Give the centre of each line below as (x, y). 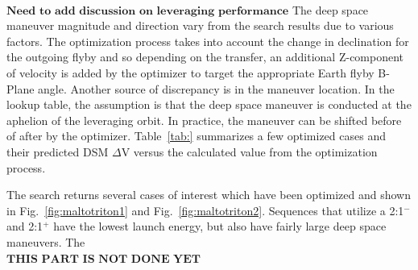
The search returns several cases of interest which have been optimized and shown (209, 195)
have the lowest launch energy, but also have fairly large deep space (220, 226)
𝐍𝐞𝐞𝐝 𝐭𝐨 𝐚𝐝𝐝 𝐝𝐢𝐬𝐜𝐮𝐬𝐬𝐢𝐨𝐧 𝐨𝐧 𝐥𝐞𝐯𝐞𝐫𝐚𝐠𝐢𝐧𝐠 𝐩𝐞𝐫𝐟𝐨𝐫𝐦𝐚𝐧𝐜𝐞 (148, 11)
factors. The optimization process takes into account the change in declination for (208, 41)
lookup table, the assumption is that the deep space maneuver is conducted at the (209, 104)
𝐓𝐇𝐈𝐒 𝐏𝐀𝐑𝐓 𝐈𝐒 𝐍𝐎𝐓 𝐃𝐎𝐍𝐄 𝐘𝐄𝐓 (104, 259)
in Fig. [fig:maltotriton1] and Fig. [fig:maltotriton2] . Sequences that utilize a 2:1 (205, 210)
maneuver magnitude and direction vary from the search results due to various (200, 25)
